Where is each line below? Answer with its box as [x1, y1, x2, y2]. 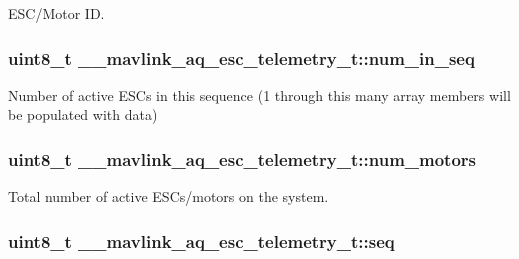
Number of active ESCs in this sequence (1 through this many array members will [8, 84, 511, 105]
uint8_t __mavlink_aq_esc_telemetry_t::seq [8, 228, 395, 253]
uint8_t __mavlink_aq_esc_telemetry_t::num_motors [8, 146, 477, 171]
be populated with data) [8, 104, 158, 125]
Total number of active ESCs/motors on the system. [8, 186, 329, 207]
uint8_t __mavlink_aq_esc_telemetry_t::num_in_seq [8, 45, 475, 70]
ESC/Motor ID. [8, 3, 105, 23]
